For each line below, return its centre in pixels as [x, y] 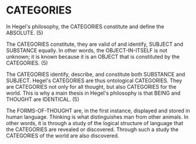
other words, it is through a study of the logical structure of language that [95, 123]
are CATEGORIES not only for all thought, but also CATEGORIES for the [92, 86]
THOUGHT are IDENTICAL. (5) [43, 99]
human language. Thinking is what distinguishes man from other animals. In [97, 117]
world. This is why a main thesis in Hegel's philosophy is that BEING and [93, 93]
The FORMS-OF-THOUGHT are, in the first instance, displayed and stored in [98, 110]
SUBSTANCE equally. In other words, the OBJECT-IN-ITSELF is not [87, 50]
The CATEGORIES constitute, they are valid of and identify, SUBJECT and [95, 44]
